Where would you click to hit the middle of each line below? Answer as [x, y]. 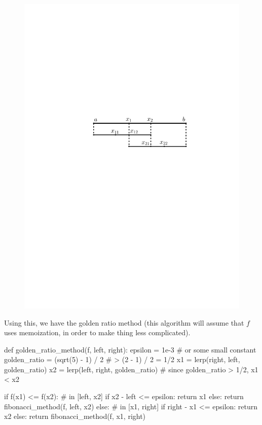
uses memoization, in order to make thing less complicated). [97, 332]
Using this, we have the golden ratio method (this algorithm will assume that [124, 322]
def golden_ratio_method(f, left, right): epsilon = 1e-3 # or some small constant [130, 349]
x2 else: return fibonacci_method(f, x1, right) [75, 416]
